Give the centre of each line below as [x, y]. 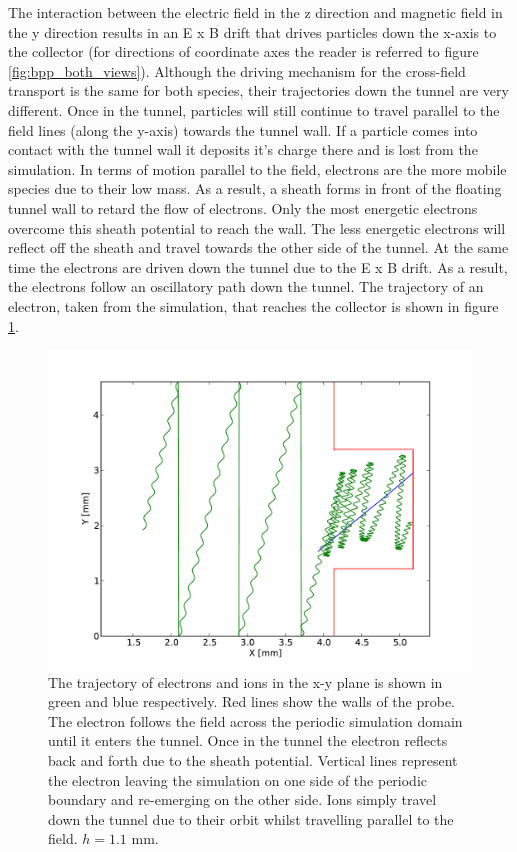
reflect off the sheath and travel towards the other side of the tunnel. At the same [258, 247]
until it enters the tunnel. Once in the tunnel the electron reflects [248, 740]
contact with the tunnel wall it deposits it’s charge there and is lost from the [243, 149]
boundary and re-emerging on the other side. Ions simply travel [242, 799]
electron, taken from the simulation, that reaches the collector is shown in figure [253, 305]
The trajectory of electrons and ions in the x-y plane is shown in [245, 681]
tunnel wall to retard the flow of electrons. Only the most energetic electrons [243, 207]
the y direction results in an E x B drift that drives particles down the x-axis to [252, 31]
